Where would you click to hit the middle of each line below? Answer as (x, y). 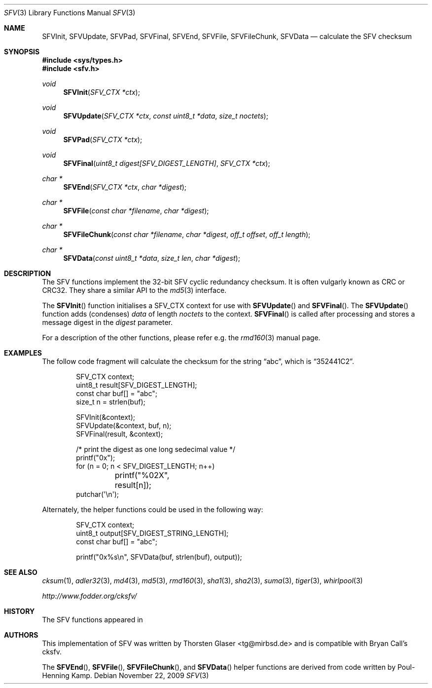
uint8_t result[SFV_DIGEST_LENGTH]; (137, 385)
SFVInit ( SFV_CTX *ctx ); (102, 92)
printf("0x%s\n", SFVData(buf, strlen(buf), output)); (159, 557)
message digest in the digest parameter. (108, 322)
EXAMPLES (23, 353)
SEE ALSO (21, 572)
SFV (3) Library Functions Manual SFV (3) (70, 13)
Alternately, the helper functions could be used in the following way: (153, 509)
